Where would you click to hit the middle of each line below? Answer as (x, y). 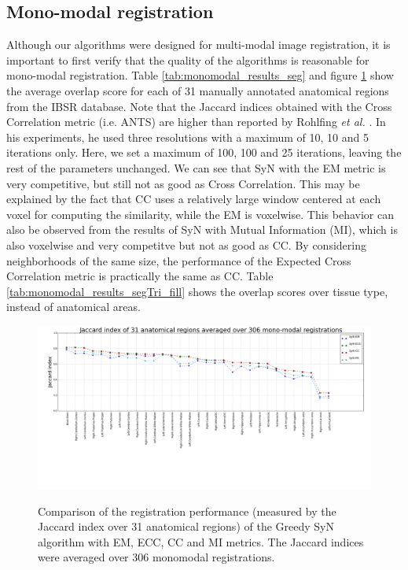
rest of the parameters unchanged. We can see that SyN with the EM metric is (196, 167)
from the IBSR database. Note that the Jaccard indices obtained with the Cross (199, 106)
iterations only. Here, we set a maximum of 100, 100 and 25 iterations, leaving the (204, 152)
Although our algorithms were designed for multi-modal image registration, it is (198, 44)
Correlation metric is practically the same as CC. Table (140, 276)
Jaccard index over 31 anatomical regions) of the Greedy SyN (186, 526)
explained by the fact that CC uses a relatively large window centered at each (194, 199)
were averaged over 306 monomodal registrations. (156, 557)
